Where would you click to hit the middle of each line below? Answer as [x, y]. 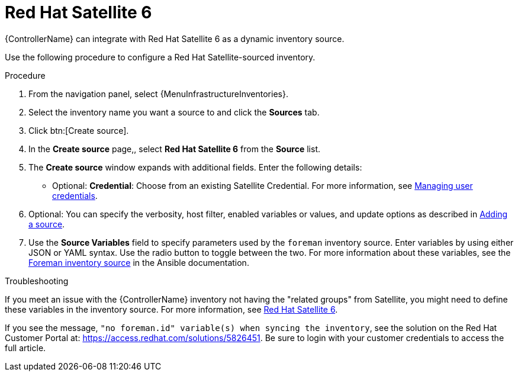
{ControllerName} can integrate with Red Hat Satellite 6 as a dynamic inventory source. [175, 38]
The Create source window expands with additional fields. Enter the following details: [195, 167]
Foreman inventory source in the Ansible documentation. [139, 262]
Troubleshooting [37, 281]
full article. [25, 348]
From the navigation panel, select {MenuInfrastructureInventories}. [158, 94]
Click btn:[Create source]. [79, 130]
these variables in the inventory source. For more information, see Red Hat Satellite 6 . [171, 309]
